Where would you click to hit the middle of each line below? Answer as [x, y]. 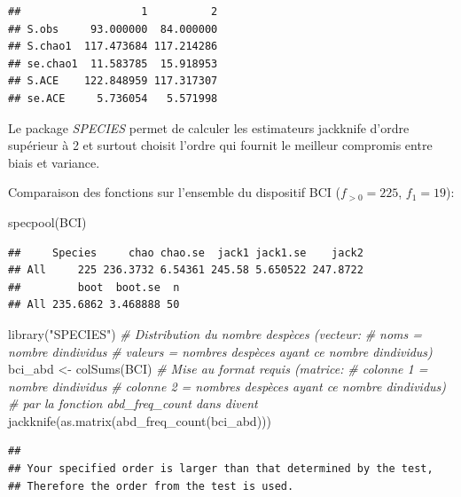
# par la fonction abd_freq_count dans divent [133, 403]
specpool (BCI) [47, 221]
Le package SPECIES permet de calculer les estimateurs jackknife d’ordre [209, 127]
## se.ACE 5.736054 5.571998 [113, 98]
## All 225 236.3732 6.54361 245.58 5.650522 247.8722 [186, 270]
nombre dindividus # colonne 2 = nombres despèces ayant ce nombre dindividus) [227, 386]
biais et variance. [54, 162]
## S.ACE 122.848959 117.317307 [113, 81]
